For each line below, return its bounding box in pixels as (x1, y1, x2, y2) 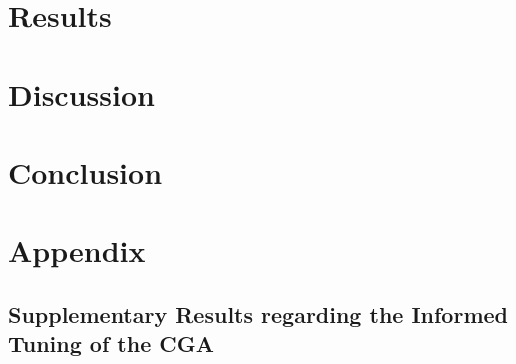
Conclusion (8, 151, 163, 192)
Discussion (8, 73, 155, 114)
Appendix (8, 230, 146, 271)
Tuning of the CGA (8, 328, 214, 359)
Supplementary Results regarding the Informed (8, 298, 508, 329)
